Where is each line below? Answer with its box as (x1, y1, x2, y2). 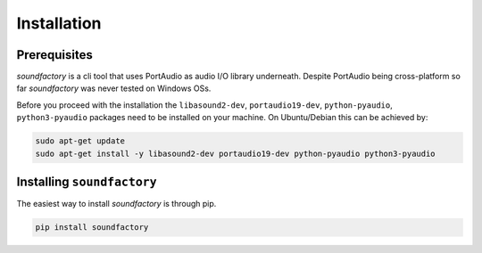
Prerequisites (16, 47, 93, 62)
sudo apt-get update (35, 136, 125, 146)
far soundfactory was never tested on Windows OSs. (16, 83, 212, 94)
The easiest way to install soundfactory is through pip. (16, 199, 217, 209)
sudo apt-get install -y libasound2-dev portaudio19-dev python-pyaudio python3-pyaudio (35, 148, 436, 159)
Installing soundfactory (16, 175, 157, 190)
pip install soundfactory (35, 223, 149, 233)
